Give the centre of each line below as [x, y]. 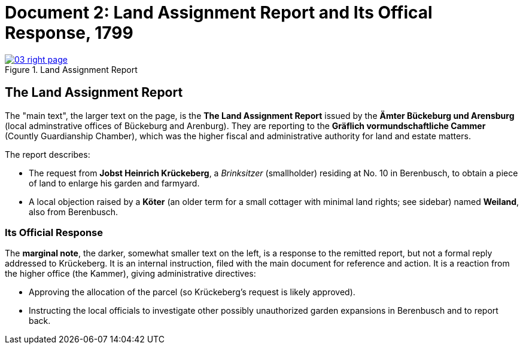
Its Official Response [54, 232]
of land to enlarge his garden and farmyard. [114, 183]
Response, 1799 [69, 33]
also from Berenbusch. [74, 212]
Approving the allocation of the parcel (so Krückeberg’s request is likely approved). [192, 292]
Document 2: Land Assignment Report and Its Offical [219, 13]
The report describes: [48, 154]
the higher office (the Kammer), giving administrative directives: [130, 274]
